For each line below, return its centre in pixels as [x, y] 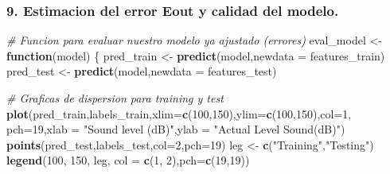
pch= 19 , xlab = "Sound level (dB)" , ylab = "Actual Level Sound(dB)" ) [176, 129]
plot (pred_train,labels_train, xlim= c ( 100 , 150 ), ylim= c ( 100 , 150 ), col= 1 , [179, 113]
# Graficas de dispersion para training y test [115, 98]
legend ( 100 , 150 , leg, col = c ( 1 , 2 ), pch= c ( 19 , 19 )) [128, 160]
